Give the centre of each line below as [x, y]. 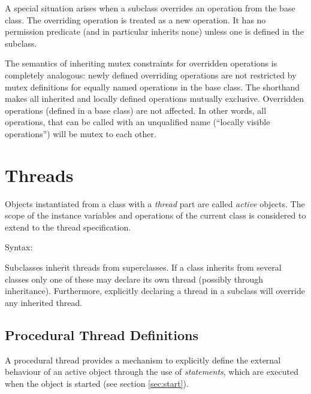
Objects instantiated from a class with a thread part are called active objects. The [155, 203]
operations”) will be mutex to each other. [81, 133]
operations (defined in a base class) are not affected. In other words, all [136, 110]
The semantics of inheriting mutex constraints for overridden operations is [141, 63]
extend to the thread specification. [68, 227]
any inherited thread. [44, 302]
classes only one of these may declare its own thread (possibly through [134, 279]
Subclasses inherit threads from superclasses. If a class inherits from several [143, 267]
